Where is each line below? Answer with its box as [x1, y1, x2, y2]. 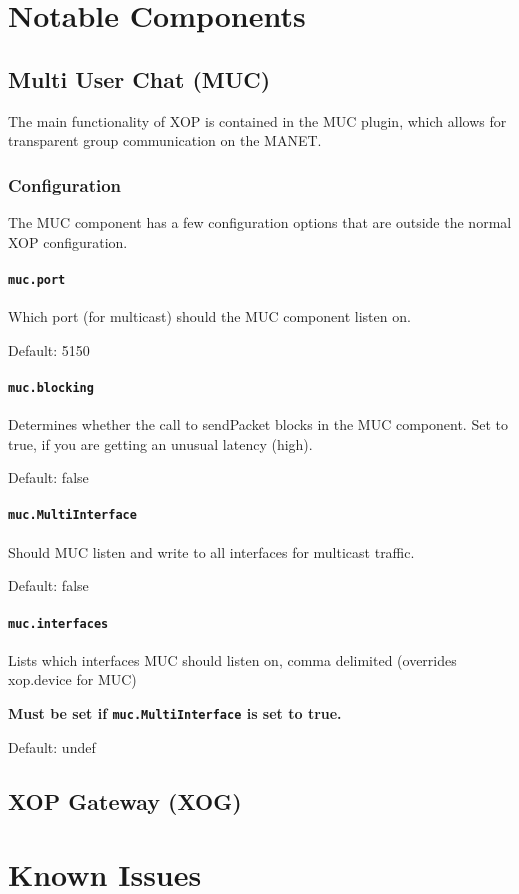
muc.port [8, 272, 66, 287]
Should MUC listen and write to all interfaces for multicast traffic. [8, 541, 415, 562]
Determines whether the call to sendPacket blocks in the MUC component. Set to [8, 414, 508, 435]
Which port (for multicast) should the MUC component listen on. [8, 306, 411, 327]
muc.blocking [8, 380, 94, 395]
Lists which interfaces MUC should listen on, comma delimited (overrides [8, 649, 457, 670]
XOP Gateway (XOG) [8, 785, 242, 816]
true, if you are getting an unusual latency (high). [8, 433, 313, 454]
